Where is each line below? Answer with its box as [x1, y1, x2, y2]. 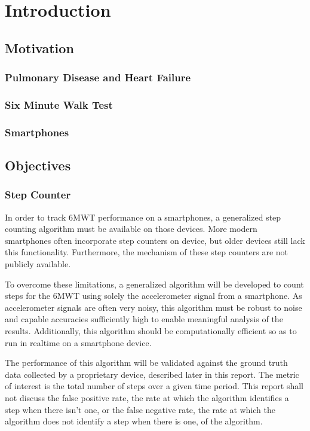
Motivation [5, 38, 74, 57]
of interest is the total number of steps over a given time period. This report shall [5, 380, 304, 392]
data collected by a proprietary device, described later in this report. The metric [5, 368, 299, 380]
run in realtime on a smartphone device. [5, 336, 152, 349]
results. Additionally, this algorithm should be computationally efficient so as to [5, 325, 297, 337]
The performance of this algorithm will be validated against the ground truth [5, 356, 288, 369]
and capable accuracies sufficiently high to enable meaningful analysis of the [5, 313, 283, 325]
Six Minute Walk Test [5, 97, 113, 112]
